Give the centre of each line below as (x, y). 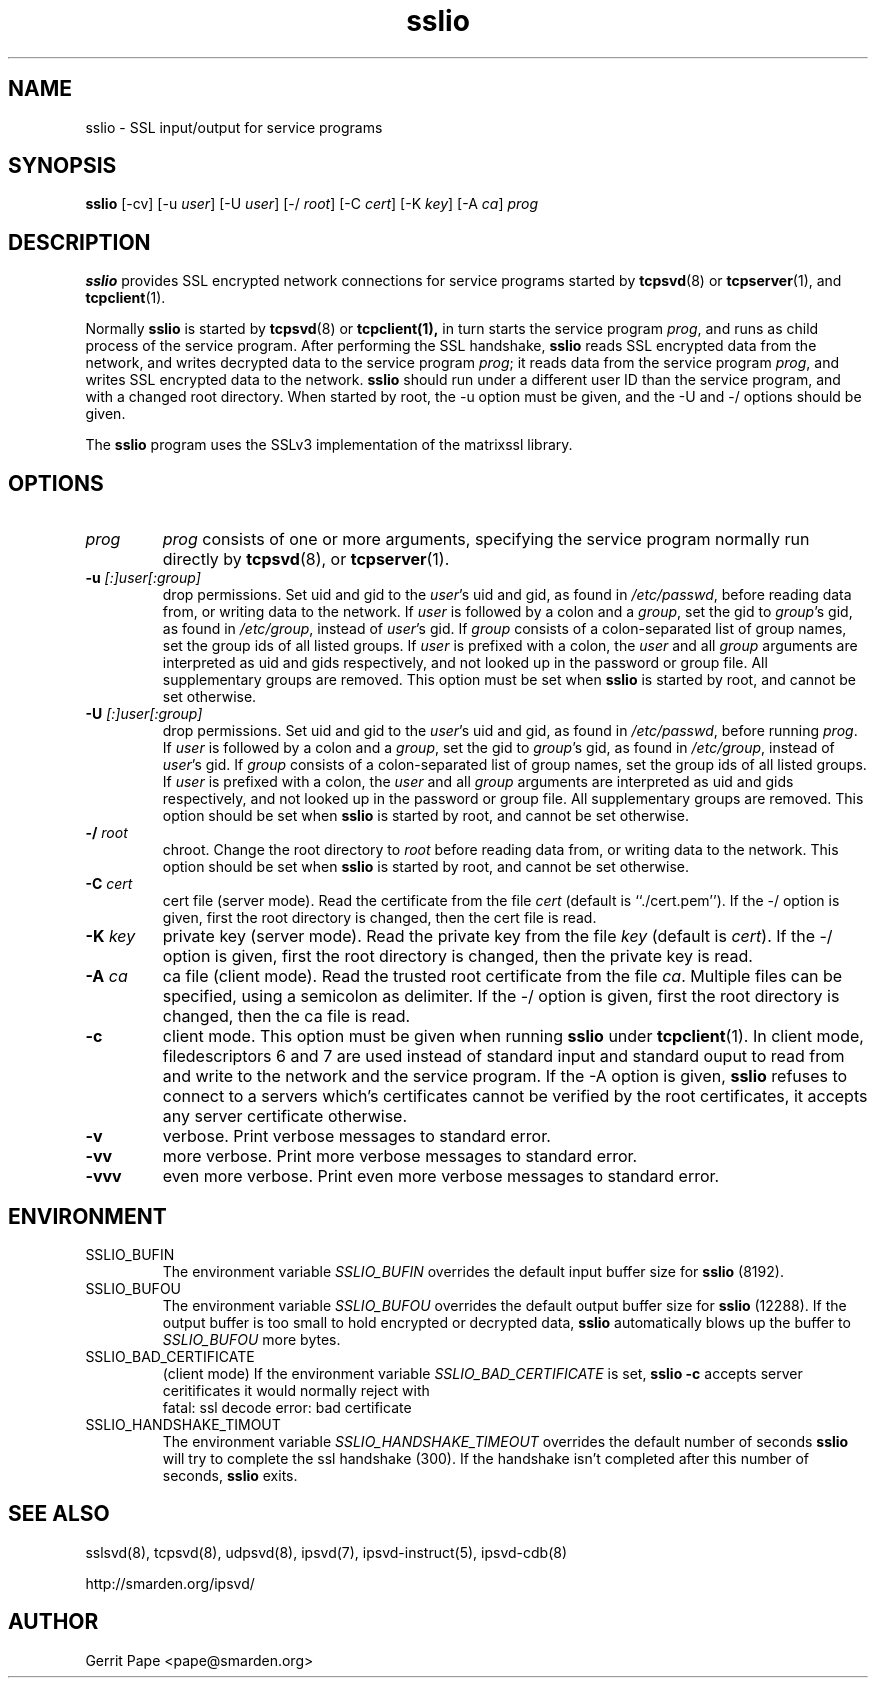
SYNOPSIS (62, 166)
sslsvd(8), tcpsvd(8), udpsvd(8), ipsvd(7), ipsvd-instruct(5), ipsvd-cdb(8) (326, 1552)
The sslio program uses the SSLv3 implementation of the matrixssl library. (329, 445)
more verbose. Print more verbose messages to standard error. (400, 1156)
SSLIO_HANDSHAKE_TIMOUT (183, 1424)
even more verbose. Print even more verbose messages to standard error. (441, 1176)
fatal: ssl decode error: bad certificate (287, 1407)
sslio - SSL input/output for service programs (234, 127)
